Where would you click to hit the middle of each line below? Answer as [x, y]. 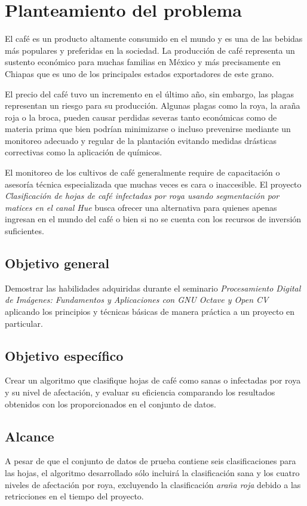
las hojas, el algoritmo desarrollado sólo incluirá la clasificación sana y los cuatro [152, 472]
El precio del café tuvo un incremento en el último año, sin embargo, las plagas [149, 93]
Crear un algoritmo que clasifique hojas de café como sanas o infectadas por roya [153, 380]
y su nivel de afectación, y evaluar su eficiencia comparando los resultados [140, 392]
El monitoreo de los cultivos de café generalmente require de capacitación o [142, 172]
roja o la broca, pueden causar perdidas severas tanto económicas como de [141, 117]
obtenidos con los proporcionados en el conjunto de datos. [110, 404]
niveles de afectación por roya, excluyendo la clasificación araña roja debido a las [153, 484]
